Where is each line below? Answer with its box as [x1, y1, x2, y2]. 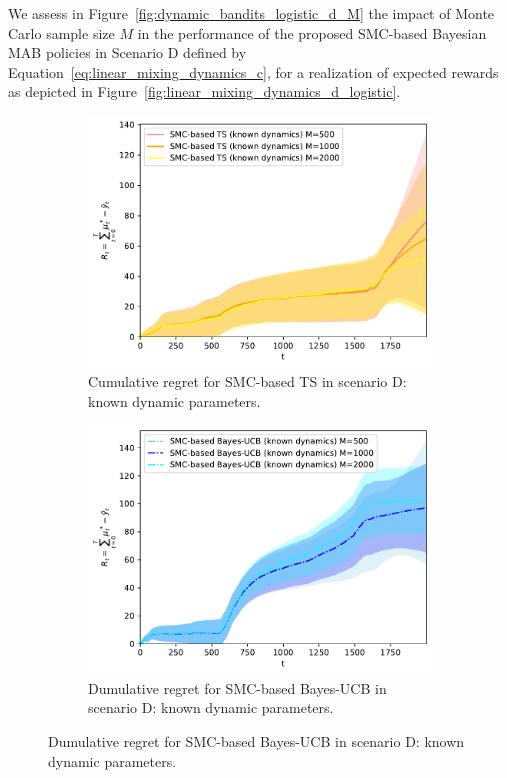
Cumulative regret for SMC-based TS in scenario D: [88, 370, 407, 391]
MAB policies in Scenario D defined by [8, 42, 247, 63]
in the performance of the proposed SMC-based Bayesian [137, 22, 487, 43]
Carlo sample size [8, 22, 115, 43]
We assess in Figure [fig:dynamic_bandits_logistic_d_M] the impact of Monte [8, 3, 495, 23]
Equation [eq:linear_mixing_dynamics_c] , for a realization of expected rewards [8, 61, 499, 82]
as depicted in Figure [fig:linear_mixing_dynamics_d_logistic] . [8, 81, 401, 102]
